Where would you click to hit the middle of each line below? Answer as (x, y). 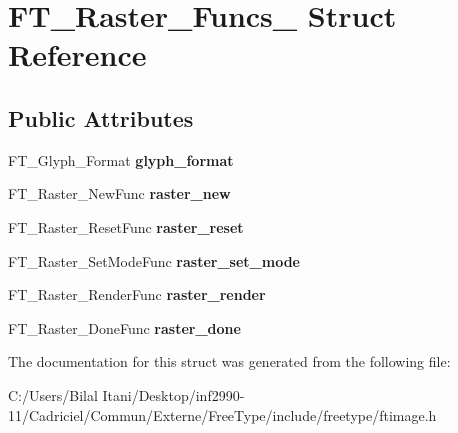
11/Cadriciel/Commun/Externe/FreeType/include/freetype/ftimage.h (222, 414)
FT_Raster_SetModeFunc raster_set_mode (154, 260)
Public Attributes (101, 117)
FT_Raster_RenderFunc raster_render (137, 294)
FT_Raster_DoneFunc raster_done (124, 327)
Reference (77, 54)
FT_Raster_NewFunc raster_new (119, 193)
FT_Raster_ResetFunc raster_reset (126, 226)
